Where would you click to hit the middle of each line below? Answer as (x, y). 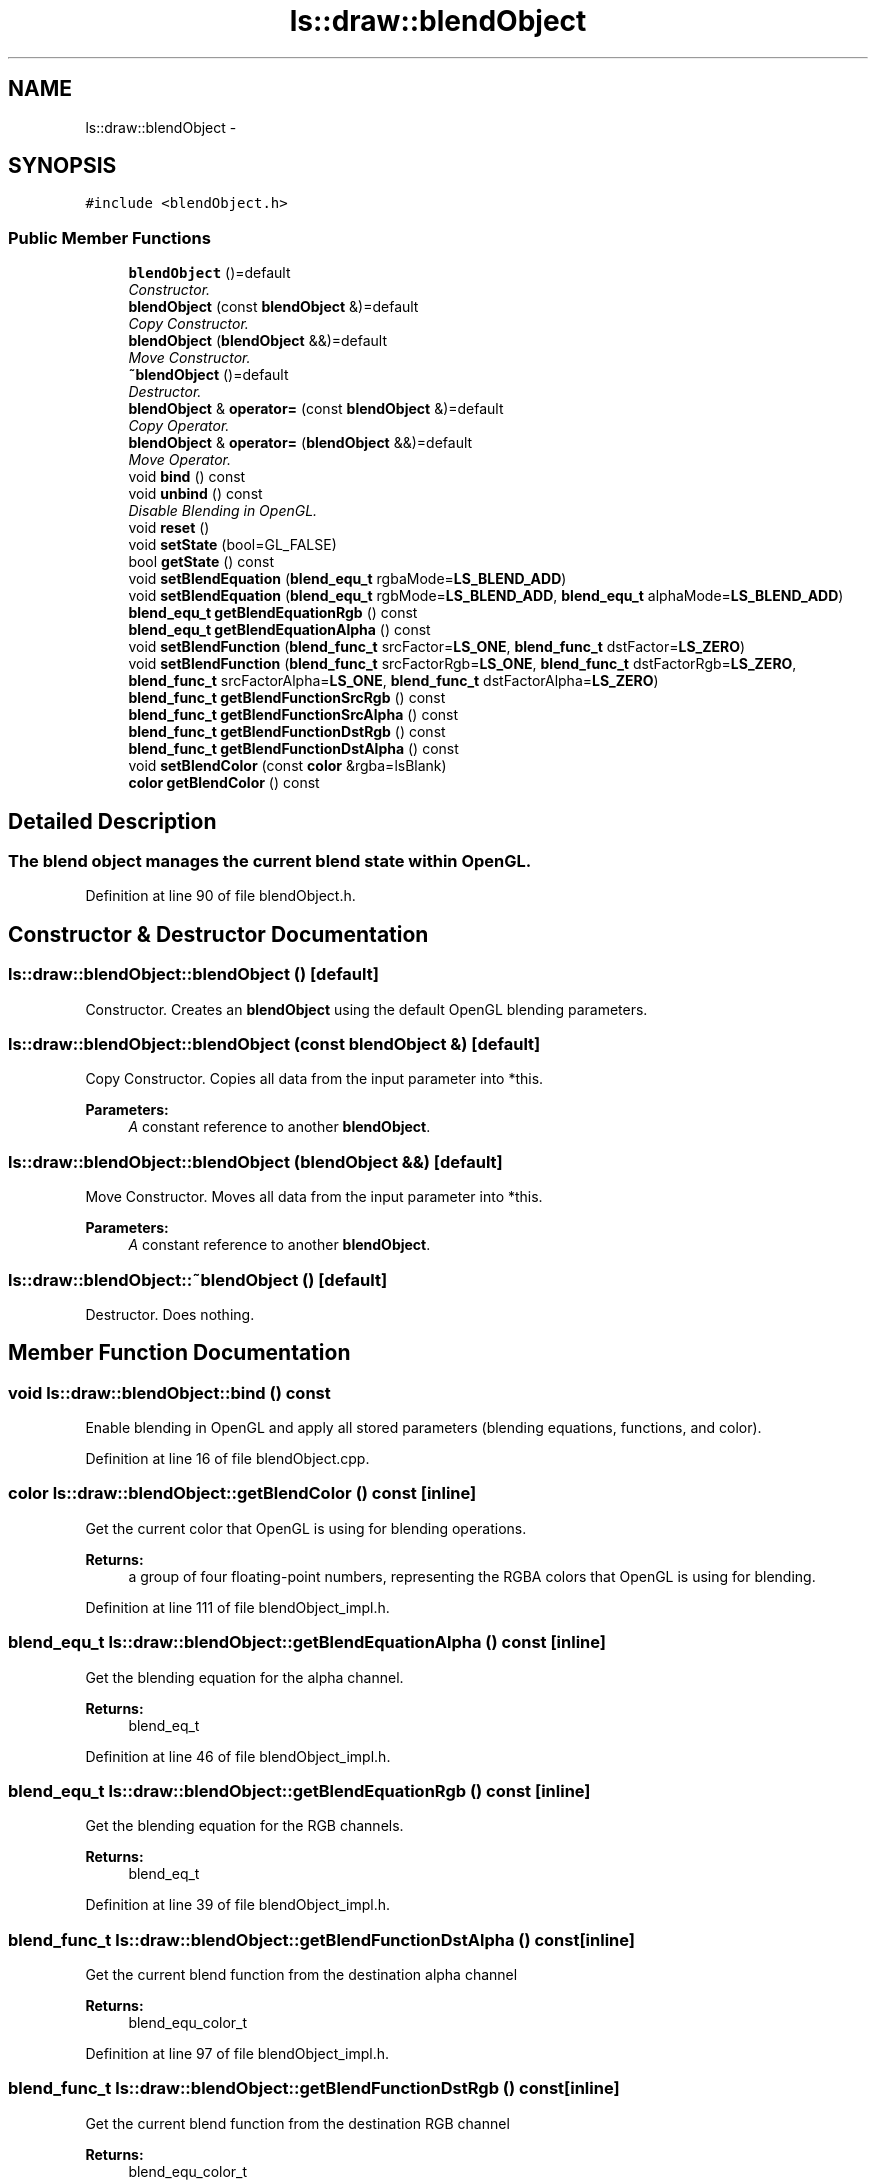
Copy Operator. (179, 426)
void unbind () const (195, 494)
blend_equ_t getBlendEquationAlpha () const (279, 630)
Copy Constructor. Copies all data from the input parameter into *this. (314, 1079)
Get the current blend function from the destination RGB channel (297, 2123)
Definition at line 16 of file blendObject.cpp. (227, 1459)
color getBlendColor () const (224, 783)
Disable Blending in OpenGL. (223, 511)
